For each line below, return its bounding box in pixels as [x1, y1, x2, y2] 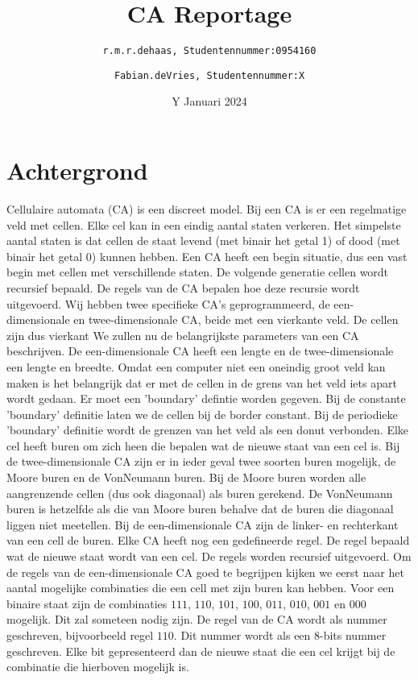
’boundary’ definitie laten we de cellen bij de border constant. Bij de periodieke [6, 405, 398, 422]
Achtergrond [6, 154, 148, 187]
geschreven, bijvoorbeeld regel [6, 627, 154, 643]
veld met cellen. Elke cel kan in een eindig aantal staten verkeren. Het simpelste [6, 216, 401, 233]
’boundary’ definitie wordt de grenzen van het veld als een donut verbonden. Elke [6, 421, 409, 438]
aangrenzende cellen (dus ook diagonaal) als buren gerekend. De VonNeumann [6, 484, 393, 501]
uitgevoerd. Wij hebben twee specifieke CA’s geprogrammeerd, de [6, 295, 330, 312]
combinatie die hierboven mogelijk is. [6, 658, 189, 675]
